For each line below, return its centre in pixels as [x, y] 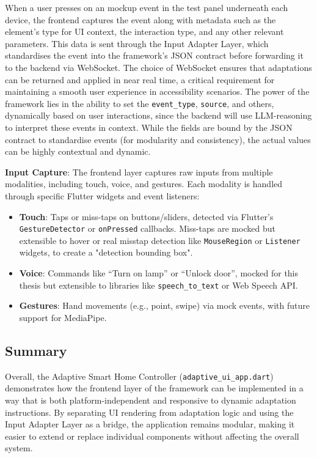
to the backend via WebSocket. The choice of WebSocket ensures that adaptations [158, 67]
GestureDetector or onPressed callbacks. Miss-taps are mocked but [147, 228]
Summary [36, 350]
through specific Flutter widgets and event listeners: [102, 195]
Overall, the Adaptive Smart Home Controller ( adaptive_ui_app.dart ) [139, 376]
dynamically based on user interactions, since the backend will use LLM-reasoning [158, 115]
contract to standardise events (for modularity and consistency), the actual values [158, 139]
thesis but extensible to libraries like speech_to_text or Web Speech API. [158, 285]
